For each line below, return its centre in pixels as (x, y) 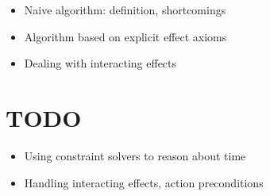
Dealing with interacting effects (100, 63)
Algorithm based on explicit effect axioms (125, 36)
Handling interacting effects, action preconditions (144, 182)
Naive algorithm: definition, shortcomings (125, 10)
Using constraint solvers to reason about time (135, 155)
